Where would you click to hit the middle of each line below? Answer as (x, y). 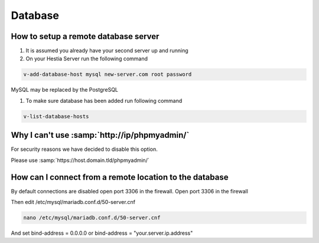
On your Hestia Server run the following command (87, 59)
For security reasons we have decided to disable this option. (84, 149)
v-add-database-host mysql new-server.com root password (108, 74)
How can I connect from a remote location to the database (120, 177)
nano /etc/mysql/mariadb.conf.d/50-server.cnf (92, 218)
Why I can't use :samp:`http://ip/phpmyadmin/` (100, 135)
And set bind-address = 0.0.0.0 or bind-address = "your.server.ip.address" (102, 233)
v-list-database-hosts (56, 116)
